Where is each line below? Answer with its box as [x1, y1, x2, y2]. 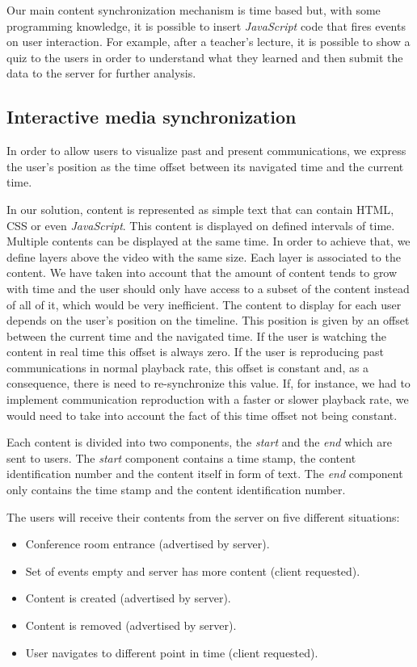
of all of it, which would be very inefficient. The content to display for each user [6, 296, 402, 313]
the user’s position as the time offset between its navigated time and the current [6, 157, 404, 174]
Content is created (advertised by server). [25, 589, 231, 606]
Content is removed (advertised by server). [25, 617, 237, 634]
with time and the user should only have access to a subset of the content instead [6, 279, 410, 296]
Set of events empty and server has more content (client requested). [25, 562, 360, 579]
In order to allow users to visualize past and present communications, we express [6, 142, 406, 159]
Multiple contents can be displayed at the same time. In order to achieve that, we [6, 233, 411, 250]
